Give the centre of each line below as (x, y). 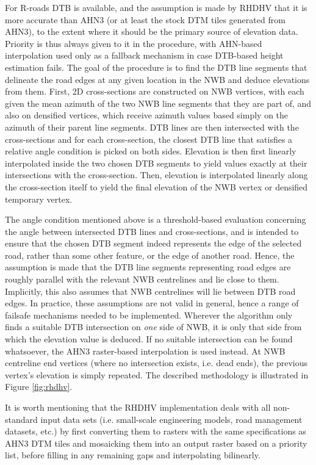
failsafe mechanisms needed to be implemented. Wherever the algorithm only (149, 315)
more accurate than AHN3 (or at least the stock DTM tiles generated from (145, 19)
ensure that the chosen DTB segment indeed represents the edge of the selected (153, 243)
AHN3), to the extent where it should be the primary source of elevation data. (152, 31)
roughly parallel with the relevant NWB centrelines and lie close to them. (142, 279)
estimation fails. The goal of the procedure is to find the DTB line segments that (156, 67)
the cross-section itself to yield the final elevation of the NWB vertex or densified (156, 186)
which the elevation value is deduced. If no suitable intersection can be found (149, 339)
